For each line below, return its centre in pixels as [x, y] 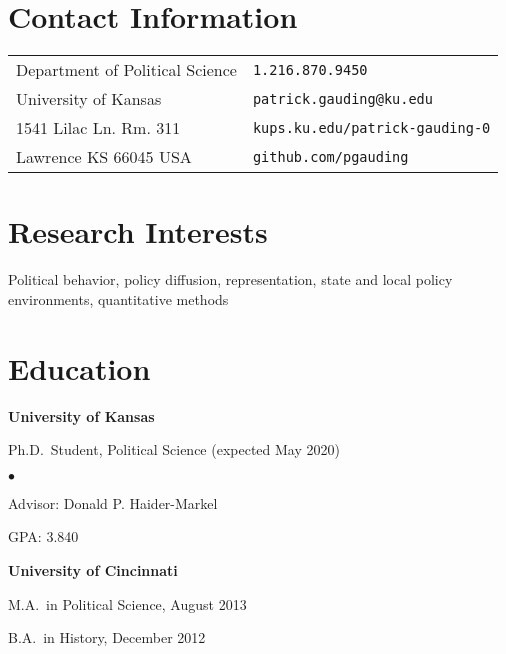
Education [79, 367]
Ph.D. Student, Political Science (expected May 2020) [174, 449]
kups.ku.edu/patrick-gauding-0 [371, 127]
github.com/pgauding [330, 156]
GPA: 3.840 [43, 536]
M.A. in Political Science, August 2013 [127, 603]
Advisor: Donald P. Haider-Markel [113, 502]
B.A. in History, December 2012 [107, 637]
